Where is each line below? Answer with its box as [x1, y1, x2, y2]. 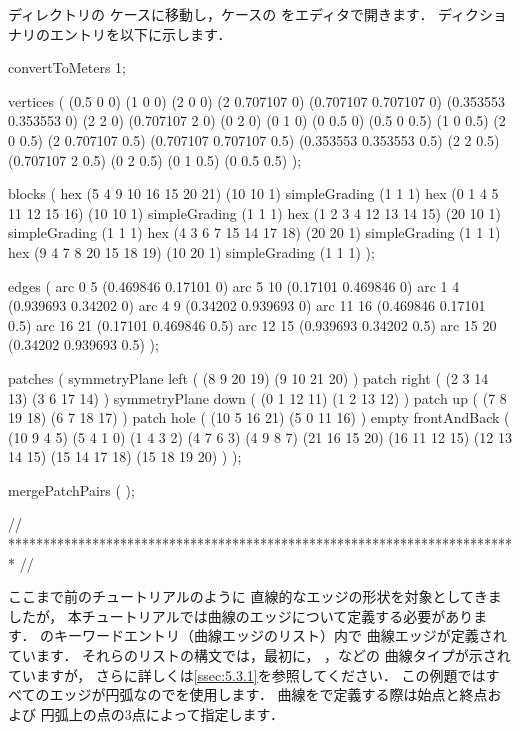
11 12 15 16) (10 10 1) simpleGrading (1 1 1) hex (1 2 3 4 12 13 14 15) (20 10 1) [8, 202, 501, 223]
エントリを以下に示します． [49, 23, 232, 44]
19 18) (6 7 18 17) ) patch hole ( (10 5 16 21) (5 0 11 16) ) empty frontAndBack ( [8, 407, 510, 428]
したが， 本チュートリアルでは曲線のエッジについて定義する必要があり [8, 605, 474, 626]
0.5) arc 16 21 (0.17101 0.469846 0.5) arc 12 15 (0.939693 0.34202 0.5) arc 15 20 [8, 314, 497, 335]
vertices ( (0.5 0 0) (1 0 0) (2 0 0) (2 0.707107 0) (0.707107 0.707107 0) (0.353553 [8, 90, 506, 111]
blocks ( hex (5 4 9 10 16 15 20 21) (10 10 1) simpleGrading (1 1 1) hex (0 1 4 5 [8, 183, 499, 204]
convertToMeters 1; [8, 57, 126, 78]
